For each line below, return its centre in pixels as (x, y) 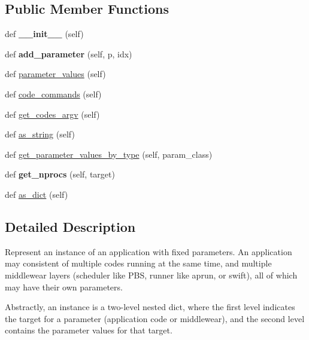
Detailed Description (70, 226)
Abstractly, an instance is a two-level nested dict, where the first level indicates (150, 307)
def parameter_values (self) (55, 74)
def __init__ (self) (44, 34)
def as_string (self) (40, 134)
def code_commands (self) (53, 94)
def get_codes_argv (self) (52, 114)
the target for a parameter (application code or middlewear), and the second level (155, 318)
